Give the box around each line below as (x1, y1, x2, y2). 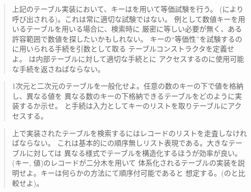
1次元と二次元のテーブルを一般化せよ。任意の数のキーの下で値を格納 (12, 80, 243, 91)
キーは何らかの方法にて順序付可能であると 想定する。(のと (40, 167, 238, 178)
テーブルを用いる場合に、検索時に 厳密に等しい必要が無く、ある (26, 23, 242, 34)
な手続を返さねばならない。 (12, 63, 105, 74)
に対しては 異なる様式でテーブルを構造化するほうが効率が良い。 (26, 147, 242, 158)
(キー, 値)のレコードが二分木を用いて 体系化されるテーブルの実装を (12, 157, 238, 168)
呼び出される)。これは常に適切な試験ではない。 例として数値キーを (12, 13, 238, 24)
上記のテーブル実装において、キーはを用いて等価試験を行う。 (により (12, 4, 244, 14)
